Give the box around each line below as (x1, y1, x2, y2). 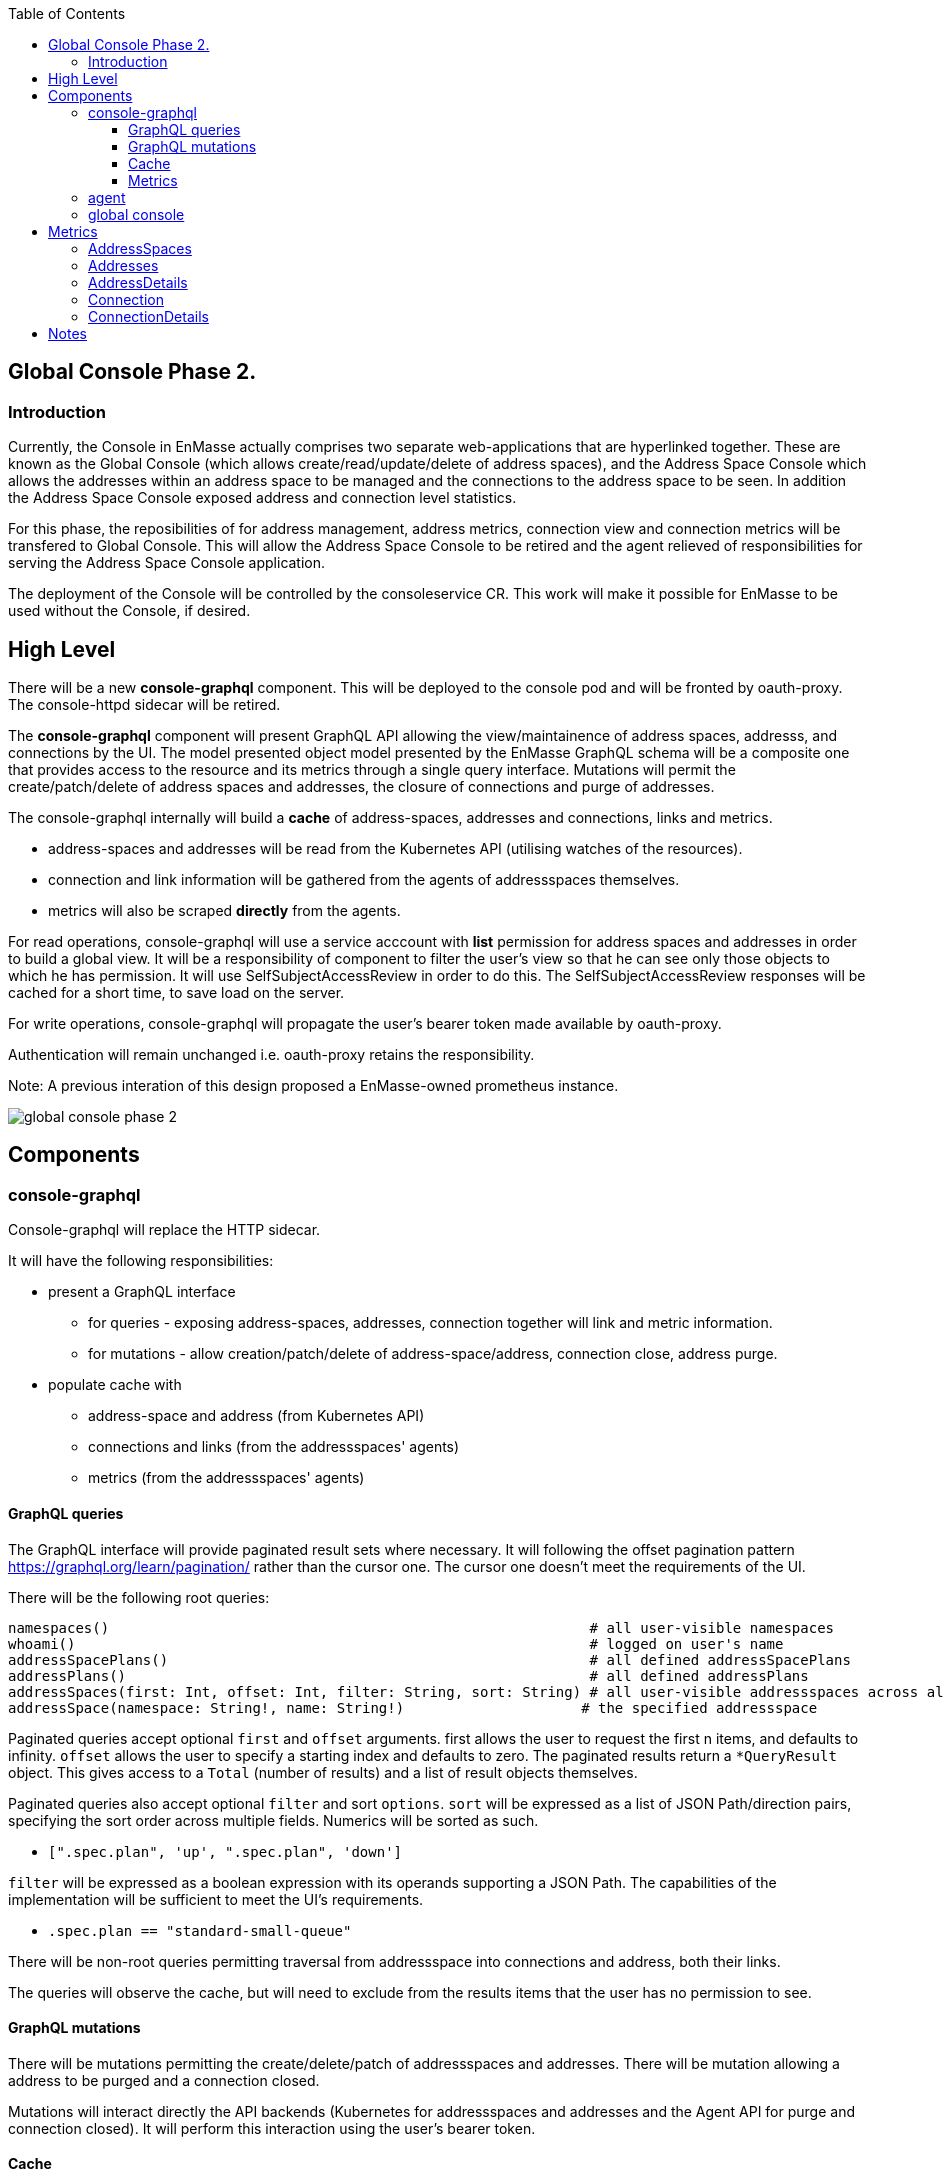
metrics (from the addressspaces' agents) (88, 1469, 365, 1487)
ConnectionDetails (88, 308, 209, 325)
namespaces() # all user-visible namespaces (8, 1619, 835, 1636)
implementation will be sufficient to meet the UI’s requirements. (8, 1890, 424, 1908)
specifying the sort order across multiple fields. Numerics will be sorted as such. (8, 1811, 539, 1829)
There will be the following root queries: (8, 1588, 270, 1606)
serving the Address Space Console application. (8, 554, 326, 572)
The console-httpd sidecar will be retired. (8, 696, 281, 714)
